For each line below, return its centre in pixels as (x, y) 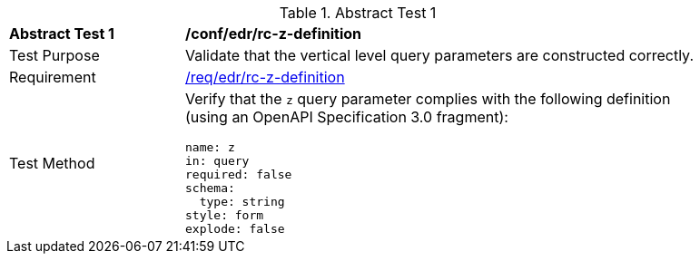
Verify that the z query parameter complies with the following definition (428, 99)
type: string (242, 202)
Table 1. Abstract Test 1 (358, 13)
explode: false (235, 229)
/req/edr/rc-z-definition (265, 77)
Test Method (52, 163)
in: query (217, 161)
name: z (210, 147)
